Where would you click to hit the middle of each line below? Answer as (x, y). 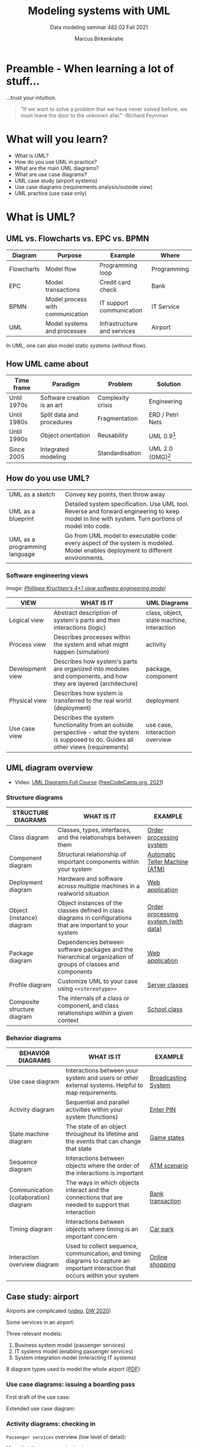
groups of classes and (89, 964)
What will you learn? (57, 139)
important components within (99, 862)
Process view (28, 644)
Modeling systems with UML (99, 11)
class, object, (164, 613)
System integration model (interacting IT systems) (75, 1358)
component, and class (88, 1006)
